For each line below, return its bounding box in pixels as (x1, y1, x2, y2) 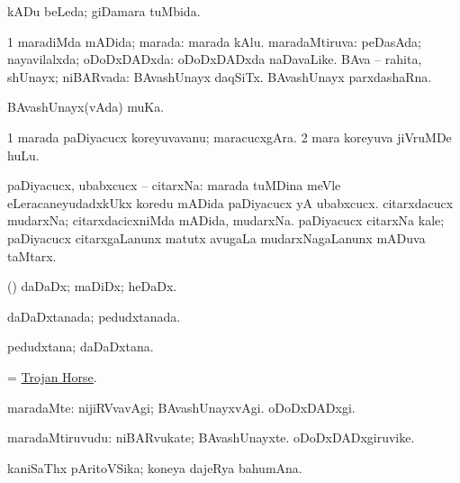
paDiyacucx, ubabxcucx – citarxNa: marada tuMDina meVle (7, 176, 341, 195)
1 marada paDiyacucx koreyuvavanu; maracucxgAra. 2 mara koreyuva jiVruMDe (7, 127, 452, 146)
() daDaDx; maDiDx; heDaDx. (7, 277, 177, 296)
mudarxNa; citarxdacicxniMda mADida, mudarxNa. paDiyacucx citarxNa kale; (7, 211, 445, 230)
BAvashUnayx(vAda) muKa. (7, 97, 165, 116)
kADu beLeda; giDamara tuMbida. (7, 2, 201, 20)
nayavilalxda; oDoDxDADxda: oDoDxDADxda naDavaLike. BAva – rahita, (7, 50, 422, 68)
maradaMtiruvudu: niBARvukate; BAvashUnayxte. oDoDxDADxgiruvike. (7, 428, 415, 447)
